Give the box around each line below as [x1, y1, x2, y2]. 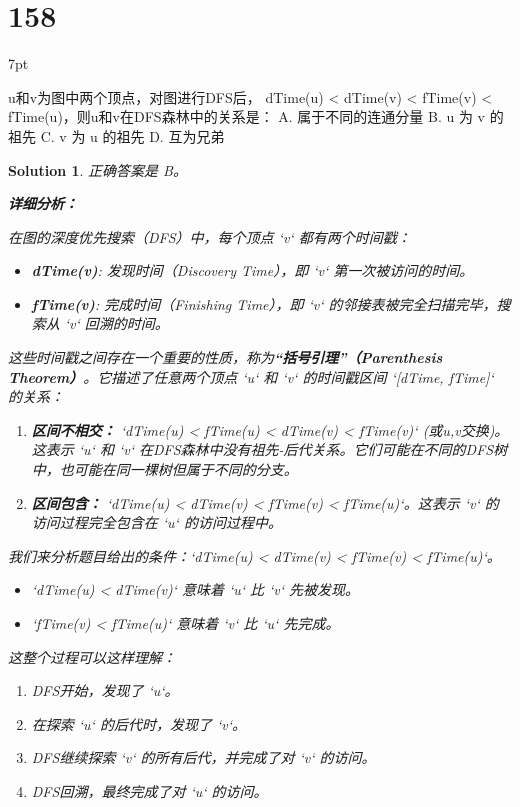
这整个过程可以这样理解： [8, 646, 176, 667]
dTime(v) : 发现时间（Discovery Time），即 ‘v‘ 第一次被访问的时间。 [31, 260, 474, 281]
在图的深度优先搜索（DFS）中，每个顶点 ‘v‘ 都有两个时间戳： [8, 226, 411, 247]
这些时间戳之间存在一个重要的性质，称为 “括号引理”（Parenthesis [8, 347, 443, 368]
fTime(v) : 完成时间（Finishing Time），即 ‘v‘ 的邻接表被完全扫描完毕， [31, 293, 497, 314]
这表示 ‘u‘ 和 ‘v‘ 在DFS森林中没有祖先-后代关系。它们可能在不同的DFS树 [31, 439, 508, 460]
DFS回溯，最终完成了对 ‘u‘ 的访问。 [31, 780, 268, 801]
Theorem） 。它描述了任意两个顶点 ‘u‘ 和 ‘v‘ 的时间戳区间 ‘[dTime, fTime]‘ [8, 366, 494, 387]
